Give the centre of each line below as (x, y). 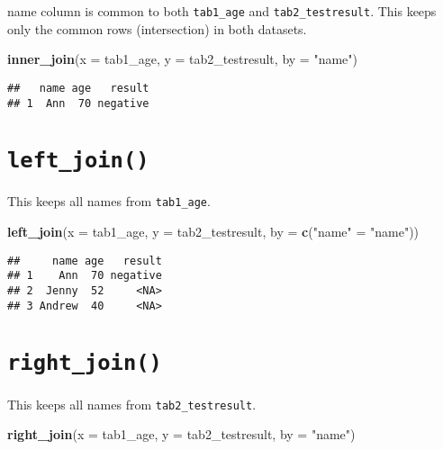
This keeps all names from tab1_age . (109, 201)
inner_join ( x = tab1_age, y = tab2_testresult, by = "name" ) (182, 59)
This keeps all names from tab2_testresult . (132, 404)
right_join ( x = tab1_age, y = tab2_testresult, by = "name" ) (181, 434)
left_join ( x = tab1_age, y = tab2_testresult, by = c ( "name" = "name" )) (213, 232)
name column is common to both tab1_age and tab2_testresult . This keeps (222, 11)
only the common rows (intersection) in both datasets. (157, 28)
